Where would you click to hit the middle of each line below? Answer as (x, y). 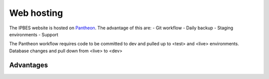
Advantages (29, 65)
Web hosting (36, 13)
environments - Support (34, 34)
